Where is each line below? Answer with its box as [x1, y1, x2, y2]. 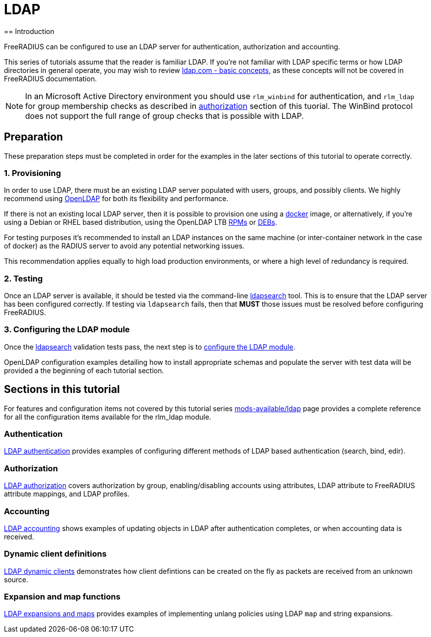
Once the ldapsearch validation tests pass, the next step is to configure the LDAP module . [4, 342, 295, 351]
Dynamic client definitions [4, 549, 107, 559]
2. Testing [4, 273, 43, 283]
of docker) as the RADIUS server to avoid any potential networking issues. [4, 242, 245, 250]
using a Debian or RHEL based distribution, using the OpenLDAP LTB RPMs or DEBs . [4, 218, 278, 227]
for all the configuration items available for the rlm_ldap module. [4, 412, 212, 421]
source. [4, 575, 29, 584]
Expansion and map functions [4, 592, 121, 602]
